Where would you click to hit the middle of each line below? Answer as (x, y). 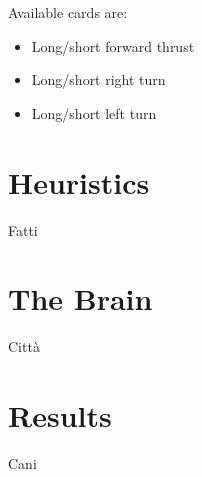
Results (60, 415)
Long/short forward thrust (113, 45)
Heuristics (79, 181)
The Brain (80, 298)
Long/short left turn (94, 112)
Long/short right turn (98, 79)
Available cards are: (68, 12)
